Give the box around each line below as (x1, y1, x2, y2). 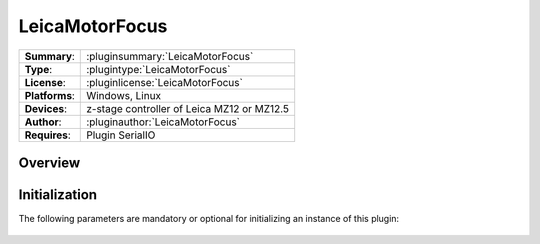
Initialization (18, 186, 98, 203)
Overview (18, 154, 81, 171)
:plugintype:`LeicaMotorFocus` (86, 62, 231, 76)
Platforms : (24, 88, 75, 102)
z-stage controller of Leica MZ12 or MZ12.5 (86, 101, 290, 115)
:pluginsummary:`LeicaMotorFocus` (86, 49, 254, 63)
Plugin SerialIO (86, 128, 156, 142)
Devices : (24, 101, 67, 115)
